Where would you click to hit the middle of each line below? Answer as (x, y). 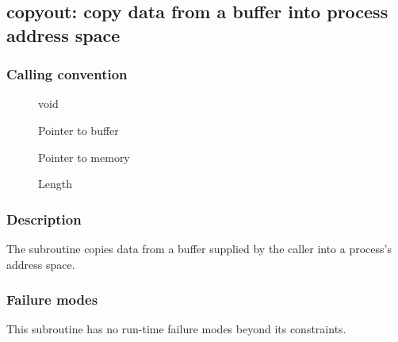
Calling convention (67, 74)
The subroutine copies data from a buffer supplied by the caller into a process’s (199, 248)
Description (44, 219)
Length (55, 184)
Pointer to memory (84, 157)
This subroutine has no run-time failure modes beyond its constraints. (176, 329)
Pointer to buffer (78, 130)
